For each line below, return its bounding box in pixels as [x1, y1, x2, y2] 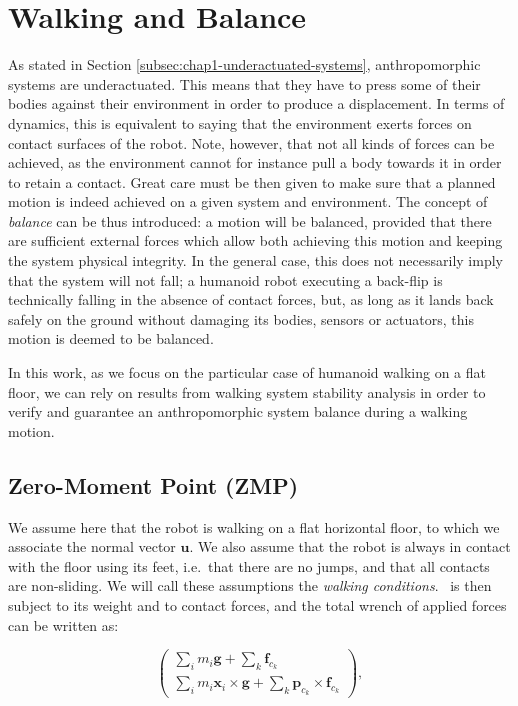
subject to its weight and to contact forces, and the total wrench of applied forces [8, 594, 507, 615]
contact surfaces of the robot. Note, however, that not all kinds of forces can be [8, 132, 495, 153]
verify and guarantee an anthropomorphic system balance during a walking [8, 401, 468, 422]
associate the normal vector [8, 536, 176, 557]
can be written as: [8, 614, 119, 635]
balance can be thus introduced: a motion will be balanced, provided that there [8, 210, 492, 231]
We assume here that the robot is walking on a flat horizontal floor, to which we [8, 516, 500, 537]
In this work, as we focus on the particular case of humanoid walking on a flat [8, 362, 486, 383]
